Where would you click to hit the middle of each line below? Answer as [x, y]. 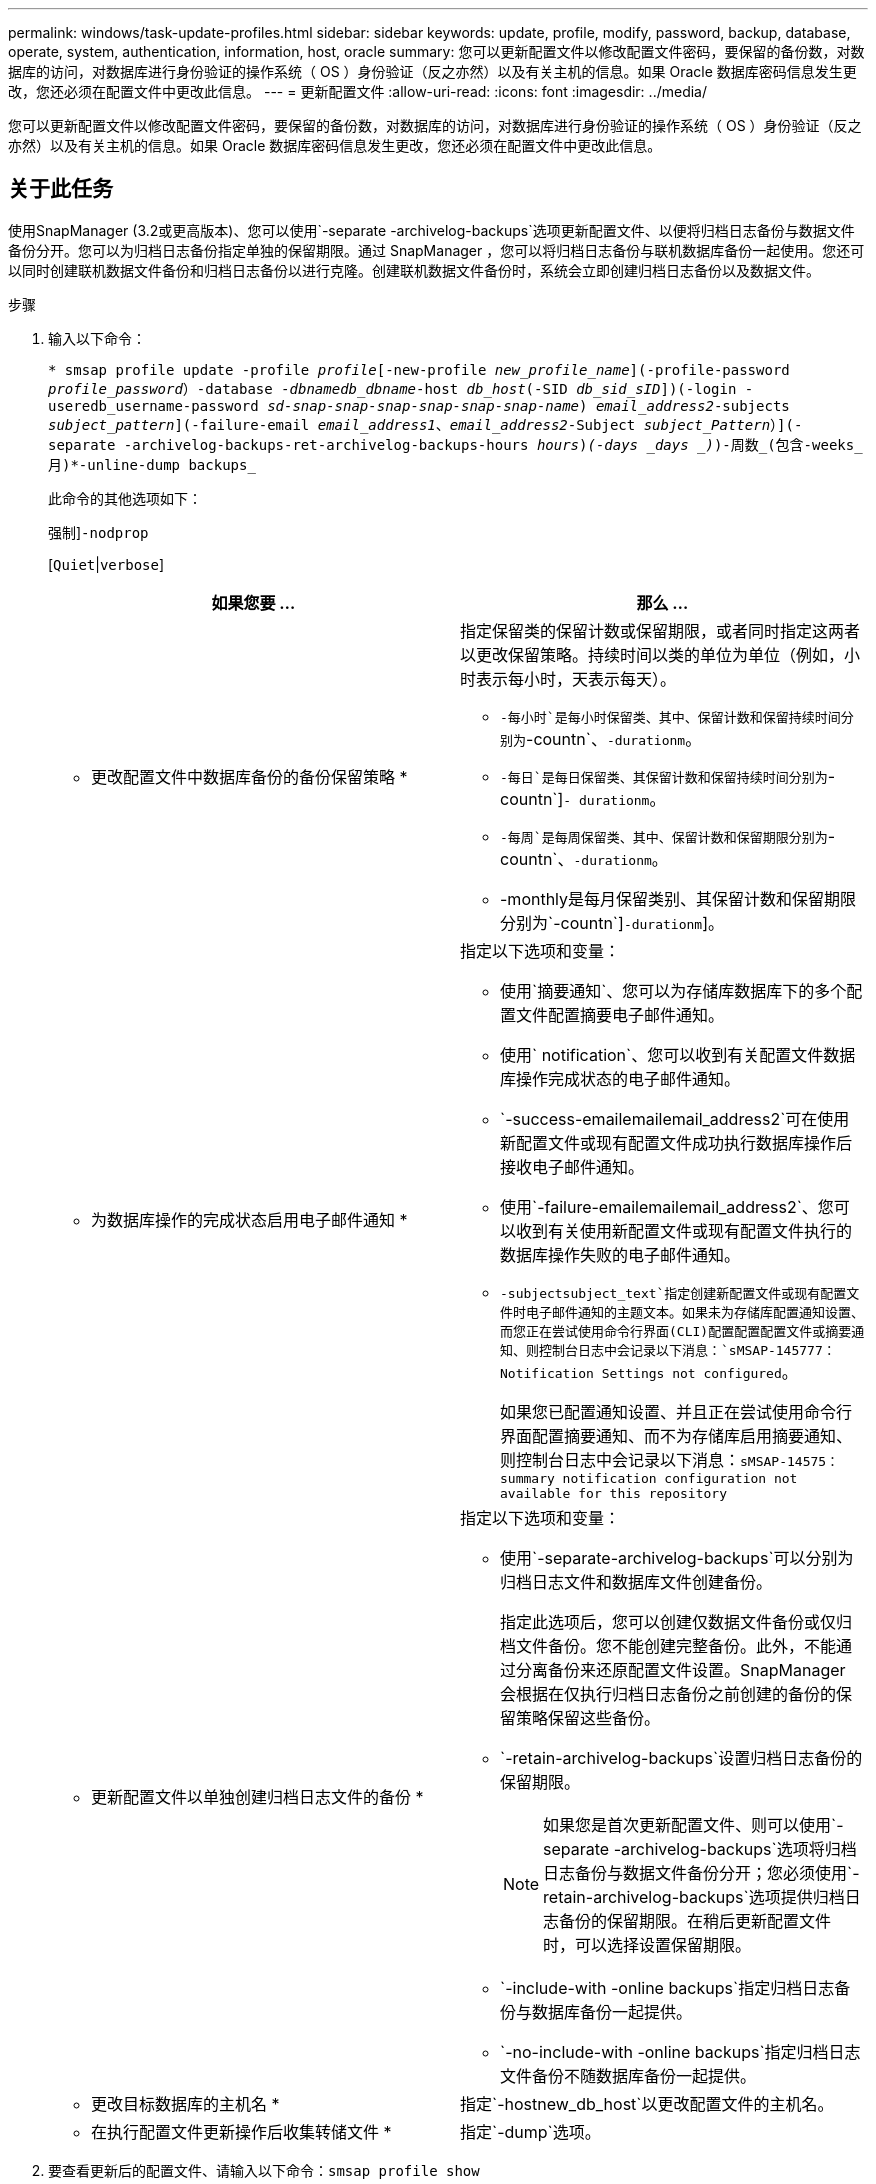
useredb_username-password [153, 405]
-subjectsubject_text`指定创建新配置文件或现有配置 [673, 1293]
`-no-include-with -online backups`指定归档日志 [680, 2051]
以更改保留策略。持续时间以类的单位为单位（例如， [652, 654]
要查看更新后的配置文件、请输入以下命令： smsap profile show [264, 2170]
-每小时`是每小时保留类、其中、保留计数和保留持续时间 [670, 717]
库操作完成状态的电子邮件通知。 [620, 1078]
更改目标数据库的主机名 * [185, 2103]
